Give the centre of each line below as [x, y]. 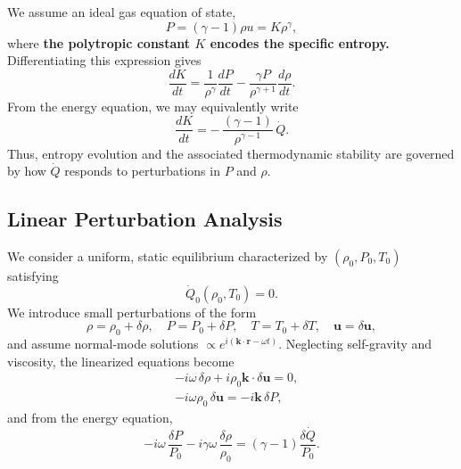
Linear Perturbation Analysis [145, 219]
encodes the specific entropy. [300, 42]
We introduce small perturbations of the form [132, 312]
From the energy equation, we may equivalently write [153, 106]
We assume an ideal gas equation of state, [122, 12]
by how [27, 171]
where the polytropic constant [99, 42]
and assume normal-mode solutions [103, 344]
